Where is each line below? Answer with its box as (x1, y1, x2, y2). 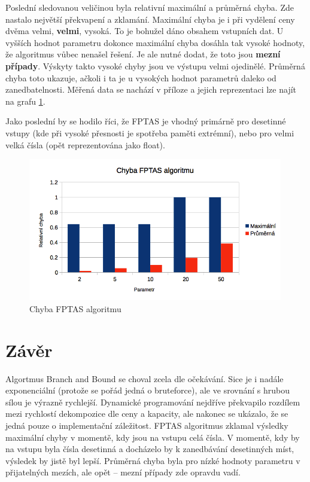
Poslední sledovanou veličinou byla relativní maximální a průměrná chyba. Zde (5, 1, 294, 13)
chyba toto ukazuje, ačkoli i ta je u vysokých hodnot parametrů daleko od (5, 71, 276, 84)
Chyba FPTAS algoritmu (29, 302, 121, 315)
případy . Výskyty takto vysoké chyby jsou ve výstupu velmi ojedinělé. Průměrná (5, 59, 305, 72)
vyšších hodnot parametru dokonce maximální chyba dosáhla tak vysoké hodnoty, (5, 36, 305, 48)
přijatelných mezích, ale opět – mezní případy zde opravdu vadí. (5, 466, 241, 478)
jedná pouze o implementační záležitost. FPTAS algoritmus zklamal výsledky (5, 419, 288, 431)
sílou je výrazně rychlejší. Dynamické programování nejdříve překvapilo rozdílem (5, 395, 300, 408)
